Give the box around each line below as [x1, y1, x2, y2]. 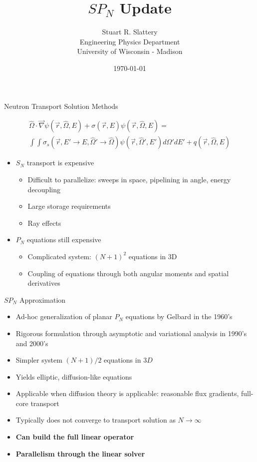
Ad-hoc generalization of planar [15, 311, 112, 322]
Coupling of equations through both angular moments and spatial [27, 268, 229, 278]
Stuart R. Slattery [102, 26, 158, 37]
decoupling [27, 184, 60, 194]
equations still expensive [27, 234, 101, 245]
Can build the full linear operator [15, 432, 134, 442]
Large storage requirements [27, 201, 111, 211]
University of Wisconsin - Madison [77, 46, 183, 56]
